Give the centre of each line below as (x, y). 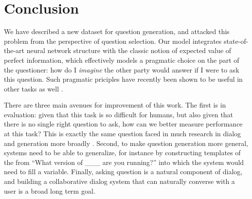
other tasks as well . (34, 88)
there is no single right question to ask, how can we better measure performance (123, 124)
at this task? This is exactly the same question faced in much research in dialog (123, 134)
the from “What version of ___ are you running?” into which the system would (124, 162)
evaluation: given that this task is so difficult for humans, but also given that (119, 114)
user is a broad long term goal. (50, 190)
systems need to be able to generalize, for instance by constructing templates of (122, 153)
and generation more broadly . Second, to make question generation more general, (126, 143)
